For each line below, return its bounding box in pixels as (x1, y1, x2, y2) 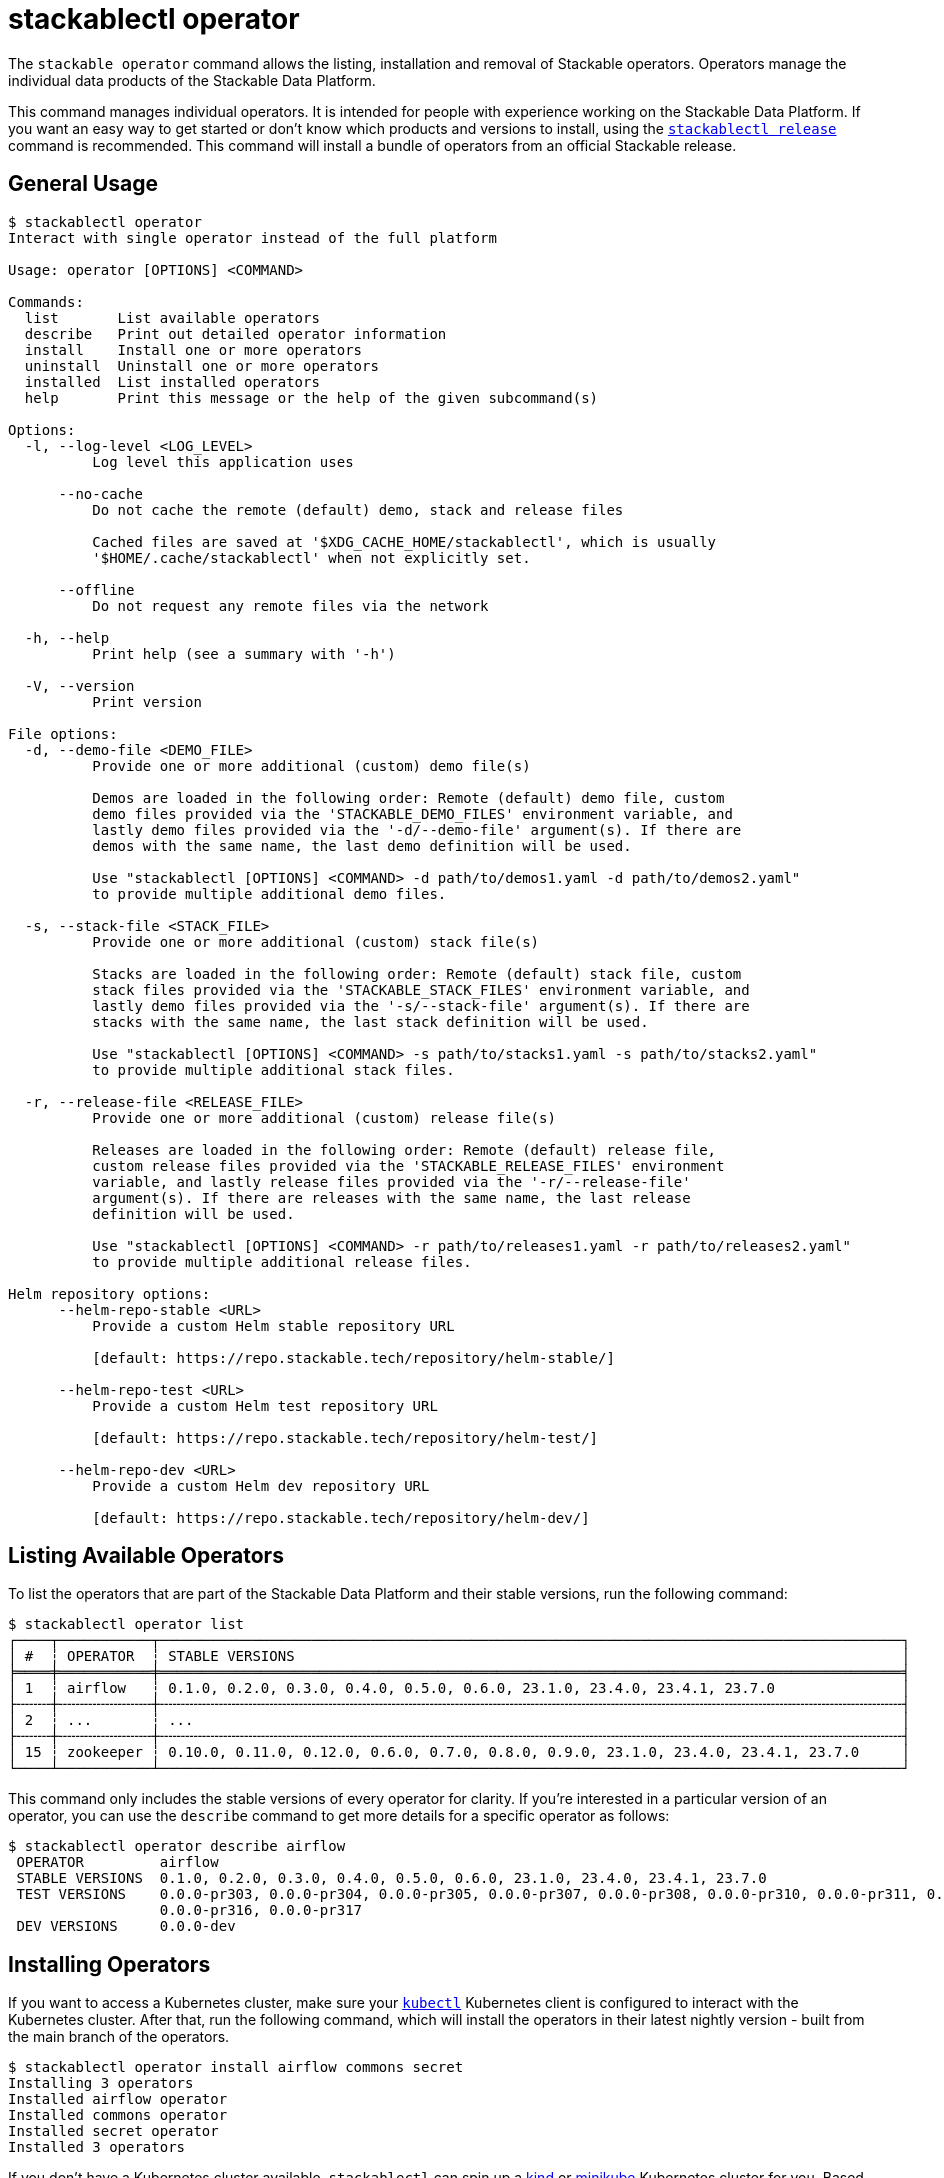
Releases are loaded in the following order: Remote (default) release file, (92, 1141, 717, 1158)
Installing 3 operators (8, 2075, 194, 2092)
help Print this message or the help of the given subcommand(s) (24, 389, 599, 406)
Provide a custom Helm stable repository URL (92, 1317, 455, 1334)
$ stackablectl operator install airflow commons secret (8, 2059, 464, 2076)
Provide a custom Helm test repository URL (92, 1397, 438, 1414)
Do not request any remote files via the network (92, 597, 489, 614)
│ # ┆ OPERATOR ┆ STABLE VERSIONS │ (8, 1648, 910, 1665)
